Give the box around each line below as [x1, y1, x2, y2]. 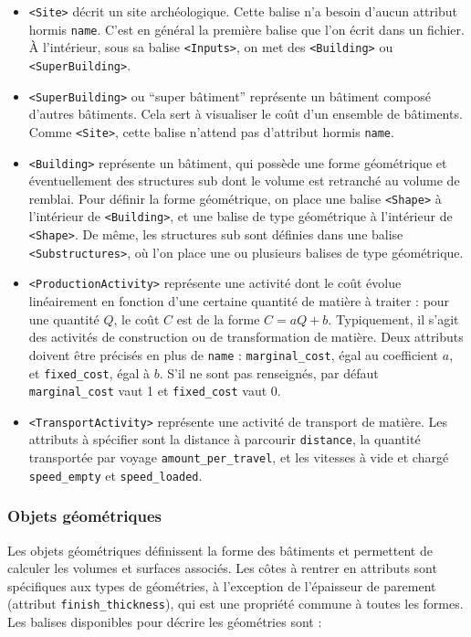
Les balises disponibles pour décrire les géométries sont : [7, 612, 322, 632]
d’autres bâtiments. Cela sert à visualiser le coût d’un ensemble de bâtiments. [28, 104, 463, 123]
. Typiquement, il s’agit [328, 309, 459, 328]
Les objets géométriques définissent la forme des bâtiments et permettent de [7, 540, 433, 559]
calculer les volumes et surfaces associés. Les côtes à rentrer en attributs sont [7, 558, 437, 578]
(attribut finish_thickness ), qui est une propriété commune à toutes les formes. [7, 594, 464, 613]
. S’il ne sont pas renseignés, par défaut [159, 363, 379, 382]
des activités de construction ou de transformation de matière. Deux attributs [28, 327, 464, 346]
